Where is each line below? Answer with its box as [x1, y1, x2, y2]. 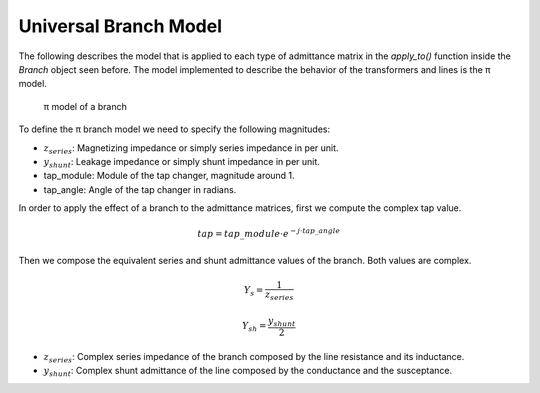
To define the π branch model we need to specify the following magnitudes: [18, 123, 330, 135]
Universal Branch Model [18, 15, 222, 37]
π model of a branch [43, 100, 127, 112]
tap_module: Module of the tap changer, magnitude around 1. [43, 170, 295, 182]
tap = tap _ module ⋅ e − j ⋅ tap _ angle [197, 226, 340, 240]
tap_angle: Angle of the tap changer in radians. [43, 183, 237, 195]
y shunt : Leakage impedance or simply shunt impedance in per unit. [43, 155, 320, 170]
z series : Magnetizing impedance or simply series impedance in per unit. [43, 141, 339, 156]
